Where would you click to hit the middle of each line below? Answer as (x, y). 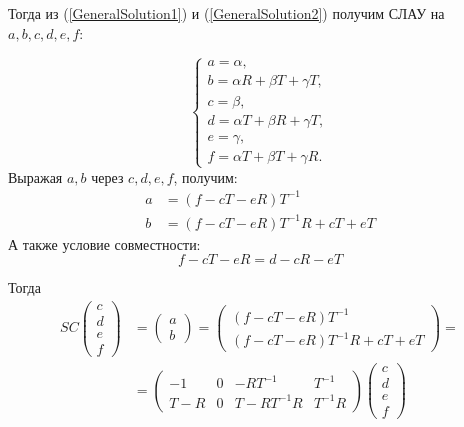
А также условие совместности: (104, 243)
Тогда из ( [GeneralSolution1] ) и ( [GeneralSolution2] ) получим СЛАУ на (226, 13)
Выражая (35, 176)
